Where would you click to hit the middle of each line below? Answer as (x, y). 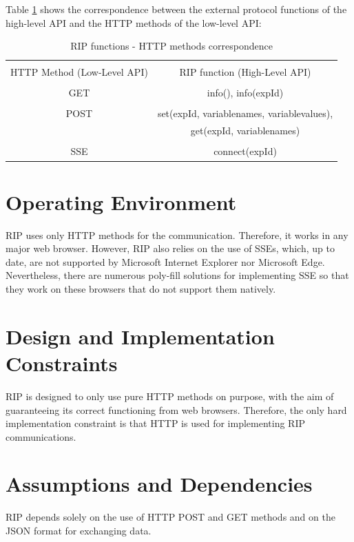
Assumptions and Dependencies (159, 484)
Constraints (62, 363)
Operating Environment (121, 201)
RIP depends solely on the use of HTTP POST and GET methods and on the (170, 517)
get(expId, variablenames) (245, 131)
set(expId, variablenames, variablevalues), (245, 113)
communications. (41, 436)
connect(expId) (245, 151)
